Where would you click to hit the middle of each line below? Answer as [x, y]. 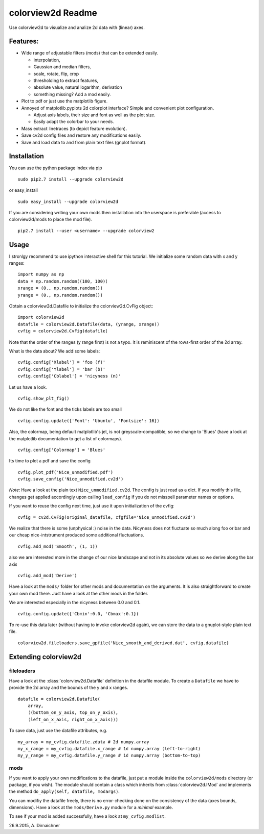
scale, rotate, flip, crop [56, 74]
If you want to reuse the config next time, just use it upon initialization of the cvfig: [92, 506]
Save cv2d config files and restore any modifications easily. [81, 135]
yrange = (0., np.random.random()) [60, 295]
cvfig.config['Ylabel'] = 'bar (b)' [62, 369]
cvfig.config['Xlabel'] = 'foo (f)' [62, 362]
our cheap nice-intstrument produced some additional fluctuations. [77, 535]
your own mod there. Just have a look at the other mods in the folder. [79, 593]
